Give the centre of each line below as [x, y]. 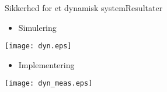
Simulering [37, 27]
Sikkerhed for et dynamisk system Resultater [84, 8]
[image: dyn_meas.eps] [49, 84]
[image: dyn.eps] [38, 46]
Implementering [46, 64]
